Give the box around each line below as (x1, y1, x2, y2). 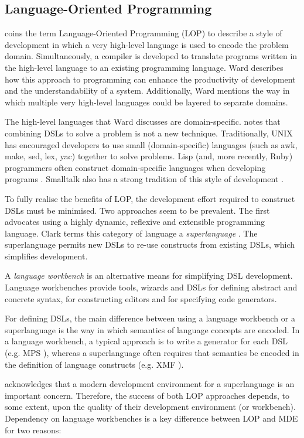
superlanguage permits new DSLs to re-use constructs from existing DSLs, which (5, 238, 295, 251)
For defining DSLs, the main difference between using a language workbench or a (5, 312, 295, 324)
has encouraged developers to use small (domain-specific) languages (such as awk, (5, 138, 298, 150)
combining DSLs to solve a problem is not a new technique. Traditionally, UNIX (5, 126, 293, 139)
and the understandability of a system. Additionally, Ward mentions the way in (5, 84, 290, 97)
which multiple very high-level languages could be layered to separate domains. (5, 95, 288, 108)
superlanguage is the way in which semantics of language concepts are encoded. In (5, 323, 300, 336)
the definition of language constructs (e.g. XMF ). (5, 358, 184, 370)
